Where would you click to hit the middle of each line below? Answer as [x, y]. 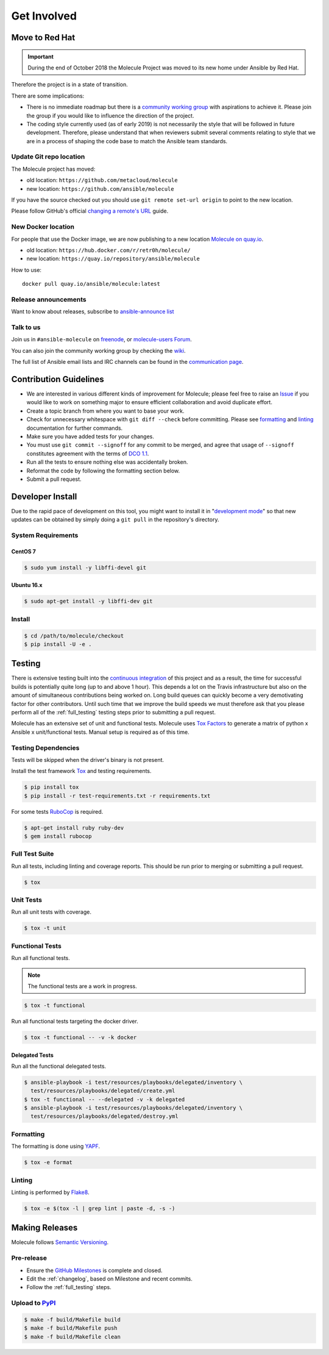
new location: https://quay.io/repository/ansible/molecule [113, 258]
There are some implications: [48, 96]
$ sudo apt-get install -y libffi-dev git [88, 601]
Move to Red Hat [43, 37]
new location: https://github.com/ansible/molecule [100, 188]
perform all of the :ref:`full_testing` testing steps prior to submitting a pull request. [114, 712]
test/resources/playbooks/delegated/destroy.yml [105, 1116]
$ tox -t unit [45, 928]
